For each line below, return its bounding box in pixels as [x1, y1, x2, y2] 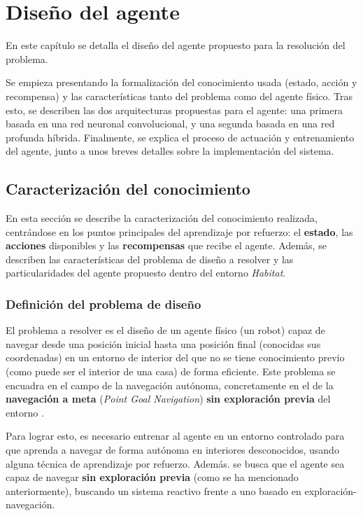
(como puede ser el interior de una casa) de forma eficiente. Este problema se [6, 364, 336, 379]
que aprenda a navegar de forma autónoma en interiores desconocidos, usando [6, 442, 339, 457]
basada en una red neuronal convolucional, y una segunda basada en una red [6, 116, 335, 131]
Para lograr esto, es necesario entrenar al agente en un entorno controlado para [6, 428, 345, 443]
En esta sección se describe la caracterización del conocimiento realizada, [6, 211, 318, 225]
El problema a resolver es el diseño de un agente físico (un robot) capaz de [6, 323, 325, 337]
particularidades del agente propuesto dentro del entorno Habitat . [6, 265, 286, 280]
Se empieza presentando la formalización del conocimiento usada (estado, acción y [6, 75, 357, 90]
